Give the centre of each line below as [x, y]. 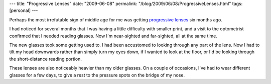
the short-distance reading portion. [46, 59]
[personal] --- [24, 10]
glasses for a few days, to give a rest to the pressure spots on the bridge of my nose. [97, 75]
